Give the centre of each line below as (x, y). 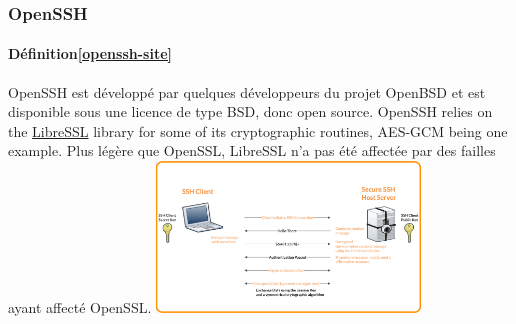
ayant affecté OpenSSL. (80, 306)
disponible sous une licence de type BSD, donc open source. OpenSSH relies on (250, 111)
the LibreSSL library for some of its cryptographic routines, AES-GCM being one (258, 130)
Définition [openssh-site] (90, 53)
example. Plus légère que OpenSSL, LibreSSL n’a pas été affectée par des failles (252, 150)
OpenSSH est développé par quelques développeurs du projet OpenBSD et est (247, 91)
